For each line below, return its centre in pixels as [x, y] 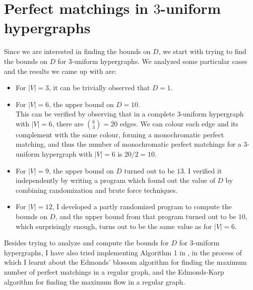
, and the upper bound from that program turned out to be [146, 216]
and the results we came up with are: [60, 71]
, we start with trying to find [202, 51]
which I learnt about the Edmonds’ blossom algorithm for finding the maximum [126, 262]
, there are [68, 123]
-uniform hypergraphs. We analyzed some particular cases [159, 61]
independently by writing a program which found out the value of [115, 180]
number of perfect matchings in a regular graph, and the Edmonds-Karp [114, 272]
